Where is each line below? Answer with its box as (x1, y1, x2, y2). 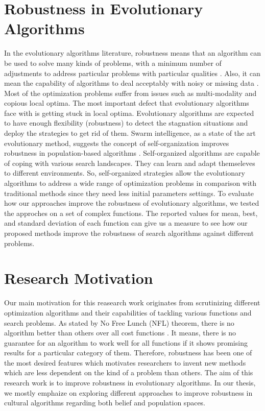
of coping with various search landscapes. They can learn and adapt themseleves (4, 157, 255, 168)
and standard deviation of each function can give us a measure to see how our (4, 217, 248, 228)
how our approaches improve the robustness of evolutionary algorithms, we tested (4, 198, 259, 208)
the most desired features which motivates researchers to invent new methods (4, 357, 246, 368)
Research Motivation (4, 268, 153, 288)
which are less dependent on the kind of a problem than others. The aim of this (4, 367, 253, 378)
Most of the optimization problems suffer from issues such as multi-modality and (4, 87, 257, 98)
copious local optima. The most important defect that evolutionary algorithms (4, 98, 249, 108)
